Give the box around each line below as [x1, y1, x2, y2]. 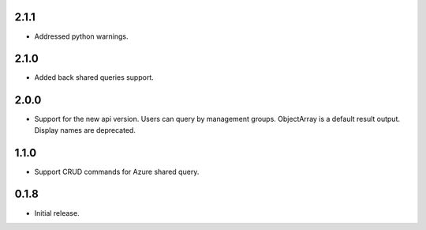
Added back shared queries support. [34, 73, 154, 82]
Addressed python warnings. [34, 32, 129, 41]
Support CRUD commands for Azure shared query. [34, 167, 200, 176]
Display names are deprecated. [34, 125, 136, 134]
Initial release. [34, 208, 80, 217]
